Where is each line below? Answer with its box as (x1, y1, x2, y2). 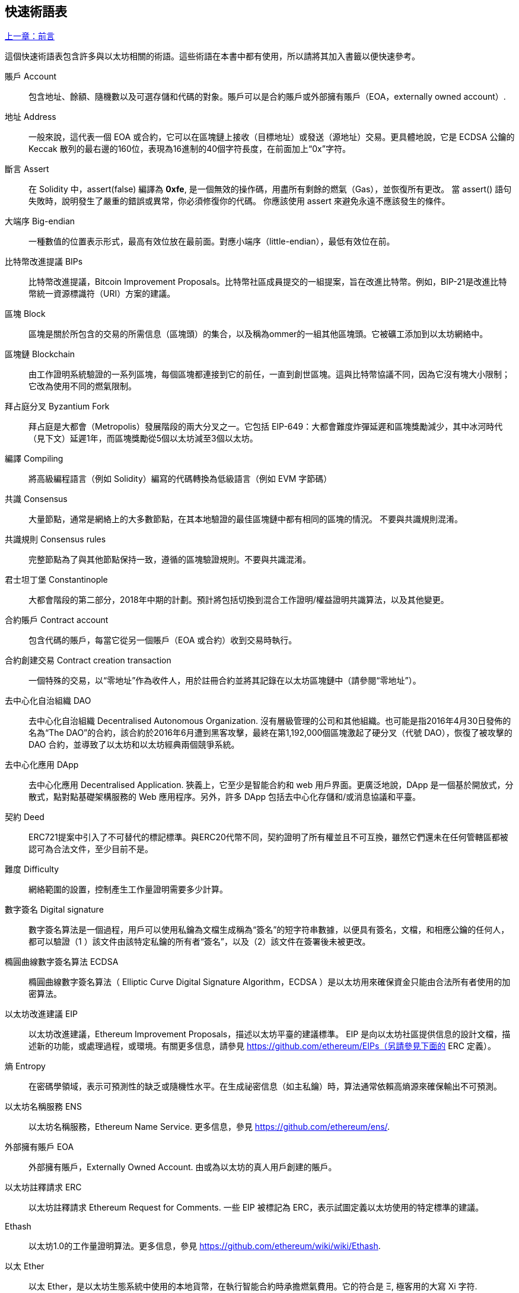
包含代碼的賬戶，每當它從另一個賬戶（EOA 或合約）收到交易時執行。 (28, 635, 297, 646)
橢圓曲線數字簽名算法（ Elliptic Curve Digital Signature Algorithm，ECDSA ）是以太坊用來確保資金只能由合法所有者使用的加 (28, 977, 511, 987)
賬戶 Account (5, 71, 57, 82)
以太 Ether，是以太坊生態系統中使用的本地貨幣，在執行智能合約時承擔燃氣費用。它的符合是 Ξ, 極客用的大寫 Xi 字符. (28, 1281, 477, 1292)
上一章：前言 (5, 31, 55, 42)
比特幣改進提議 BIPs (5, 256, 83, 267)
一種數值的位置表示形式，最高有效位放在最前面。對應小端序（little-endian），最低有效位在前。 (28, 236, 395, 247)
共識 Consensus (5, 494, 68, 504)
